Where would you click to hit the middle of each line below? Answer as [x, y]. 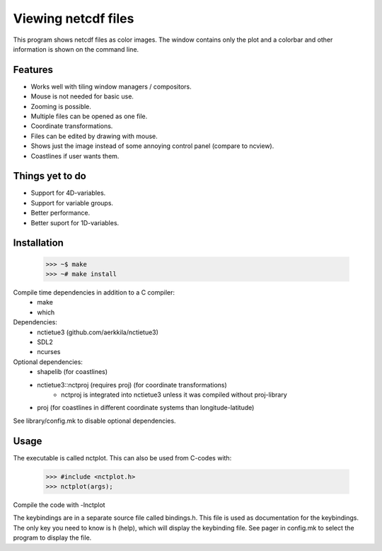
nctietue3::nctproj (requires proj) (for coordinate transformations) [132, 385]
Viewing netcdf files [74, 18]
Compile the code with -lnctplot [59, 505]
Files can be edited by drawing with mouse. [94, 136]
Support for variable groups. [72, 203]
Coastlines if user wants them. [75, 156]
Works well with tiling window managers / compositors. [111, 86]
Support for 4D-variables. [68, 193]
